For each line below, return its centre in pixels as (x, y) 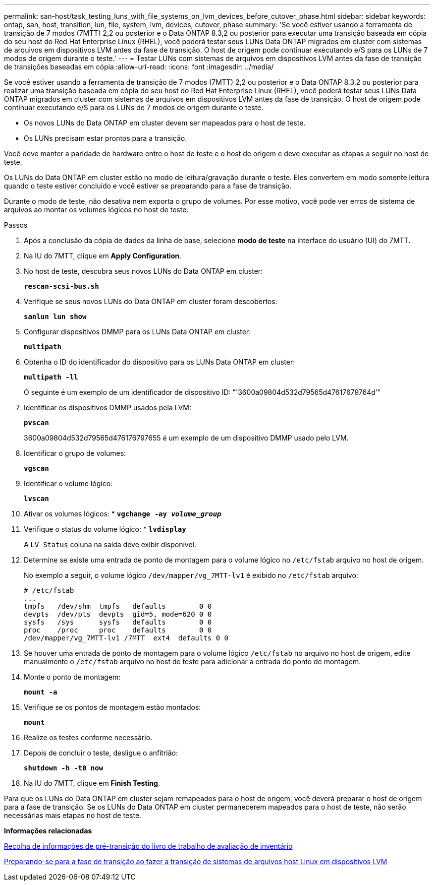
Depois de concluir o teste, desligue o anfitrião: (101, 753)
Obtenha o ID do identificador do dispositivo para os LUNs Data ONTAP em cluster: (160, 362)
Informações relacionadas (48, 831)
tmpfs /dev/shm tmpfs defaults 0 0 (118, 606)
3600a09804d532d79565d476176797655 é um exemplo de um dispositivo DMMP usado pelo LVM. (186, 438)
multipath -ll (51, 377)
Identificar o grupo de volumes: (75, 453)
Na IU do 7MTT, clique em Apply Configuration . (103, 256)
